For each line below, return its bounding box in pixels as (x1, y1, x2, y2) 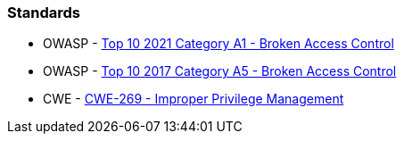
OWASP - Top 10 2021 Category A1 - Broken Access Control (43, 36, 394, 52)
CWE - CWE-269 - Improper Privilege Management (43, 91, 344, 107)
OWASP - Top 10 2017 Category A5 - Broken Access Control (43, 63, 397, 79)
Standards (7, 4, 81, 21)
